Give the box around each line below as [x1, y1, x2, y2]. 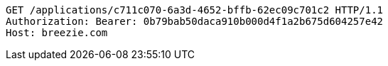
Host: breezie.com [6, 27, 108, 38]
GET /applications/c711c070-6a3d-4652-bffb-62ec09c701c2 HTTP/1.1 [6, 4, 384, 16]
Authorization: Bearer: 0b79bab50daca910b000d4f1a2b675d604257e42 [6, 16, 384, 27]
